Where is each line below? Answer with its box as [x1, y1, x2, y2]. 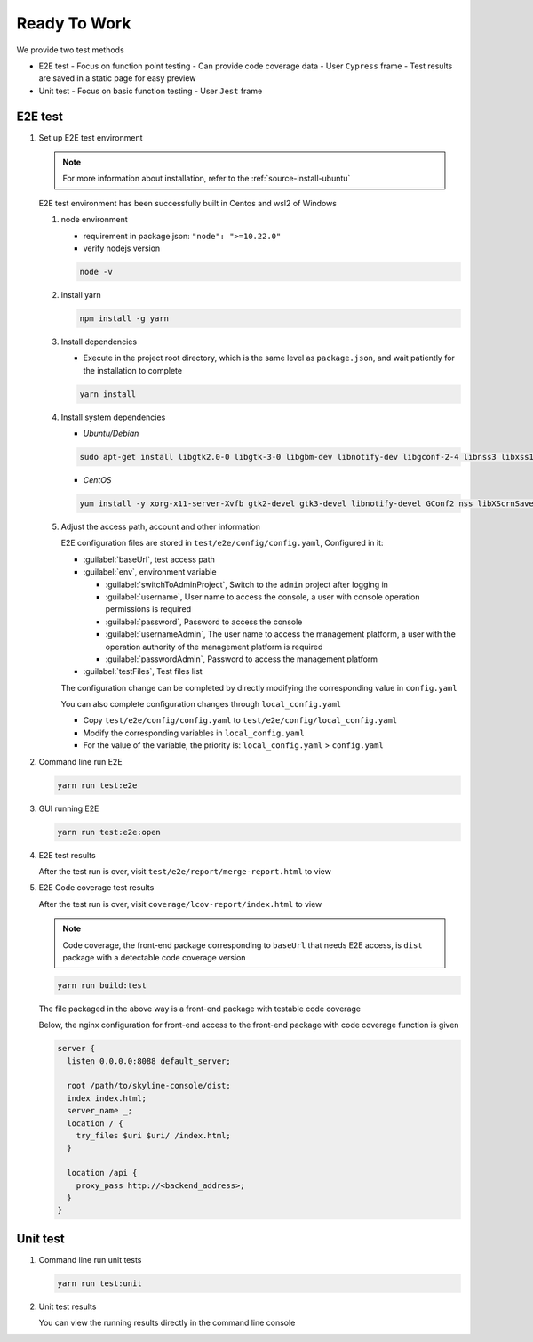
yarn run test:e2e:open [57, 827, 162, 837]
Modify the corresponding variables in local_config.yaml [83, 727, 306, 738]
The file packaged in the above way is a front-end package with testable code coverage [38, 1003, 362, 1014]
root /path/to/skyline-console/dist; [67, 1081, 231, 1091]
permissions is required [105, 604, 191, 615]
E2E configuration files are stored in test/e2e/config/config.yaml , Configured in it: [60, 538, 384, 549]
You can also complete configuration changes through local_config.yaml [60, 699, 342, 710]
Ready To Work [16, 13, 131, 33]
